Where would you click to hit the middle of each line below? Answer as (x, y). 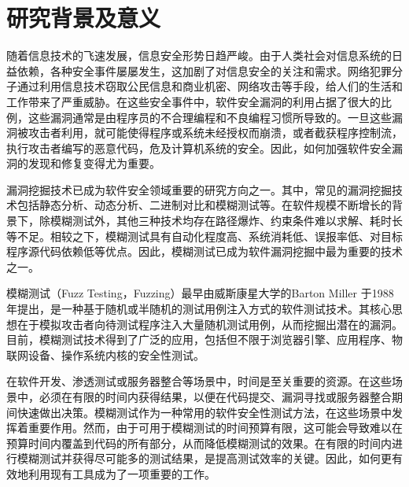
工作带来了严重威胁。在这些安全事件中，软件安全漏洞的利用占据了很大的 (193, 101)
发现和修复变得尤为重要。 (94, 163)
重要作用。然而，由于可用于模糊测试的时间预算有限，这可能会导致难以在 (215, 428)
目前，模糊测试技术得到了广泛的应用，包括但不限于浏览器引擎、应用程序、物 (204, 339)
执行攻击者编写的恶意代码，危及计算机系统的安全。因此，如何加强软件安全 (199, 148)
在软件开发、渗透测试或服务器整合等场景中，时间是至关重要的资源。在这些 (199, 381)
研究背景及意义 (84, 18)
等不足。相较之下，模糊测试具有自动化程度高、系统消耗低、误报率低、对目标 (204, 236)
